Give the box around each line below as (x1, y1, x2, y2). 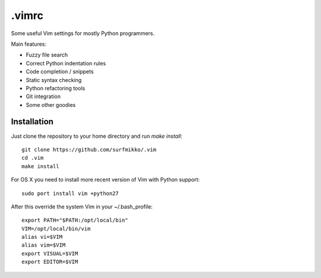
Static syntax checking (26, 76, 82, 83)
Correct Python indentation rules (26, 59, 106, 67)
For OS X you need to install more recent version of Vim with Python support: (11, 176, 200, 184)
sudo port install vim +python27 (21, 190, 119, 197)
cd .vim (21, 154, 44, 162)
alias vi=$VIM (21, 233, 62, 241)
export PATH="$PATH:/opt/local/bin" (21, 217, 128, 224)
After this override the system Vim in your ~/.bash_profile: (11, 203, 153, 210)
